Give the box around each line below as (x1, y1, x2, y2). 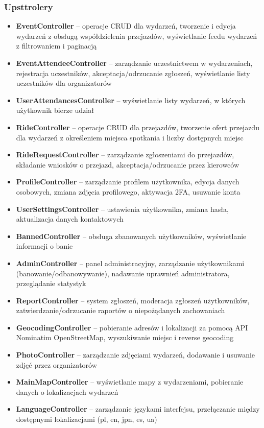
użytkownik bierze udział (16, 105, 94, 115)
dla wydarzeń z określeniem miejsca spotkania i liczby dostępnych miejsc (16, 132, 244, 142)
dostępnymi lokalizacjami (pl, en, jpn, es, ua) (16, 414, 157, 424)
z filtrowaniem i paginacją (16, 40, 97, 51)
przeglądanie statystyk (16, 278, 86, 289)
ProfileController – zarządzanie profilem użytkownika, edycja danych (16, 176, 239, 187)
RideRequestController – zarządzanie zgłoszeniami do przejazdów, (16, 149, 234, 160)
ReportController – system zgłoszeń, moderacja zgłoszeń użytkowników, (16, 295, 250, 305)
